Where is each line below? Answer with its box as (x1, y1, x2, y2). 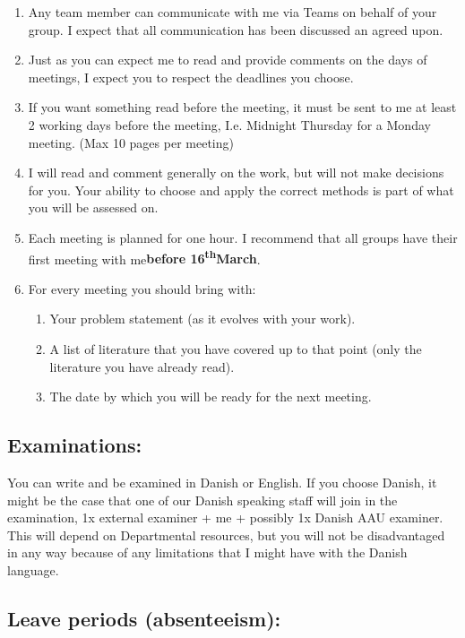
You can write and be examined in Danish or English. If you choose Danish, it (7, 472, 437, 491)
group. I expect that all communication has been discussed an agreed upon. (28, 20, 443, 39)
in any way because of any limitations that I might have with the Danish (7, 543, 408, 562)
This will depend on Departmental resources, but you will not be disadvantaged (7, 525, 445, 544)
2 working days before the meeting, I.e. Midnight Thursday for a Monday (28, 115, 431, 134)
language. (7, 560, 59, 579)
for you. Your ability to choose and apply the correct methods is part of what (28, 180, 454, 199)
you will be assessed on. (28, 198, 159, 217)
